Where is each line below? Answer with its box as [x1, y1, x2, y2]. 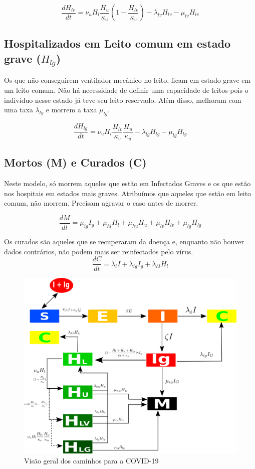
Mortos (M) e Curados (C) [4, 154, 147, 170]
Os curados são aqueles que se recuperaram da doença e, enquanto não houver [4, 236, 244, 246]
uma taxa [4, 104, 33, 115]
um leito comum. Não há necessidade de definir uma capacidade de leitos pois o [4, 84, 248, 95]
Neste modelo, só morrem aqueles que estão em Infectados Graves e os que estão [4, 178, 251, 189]
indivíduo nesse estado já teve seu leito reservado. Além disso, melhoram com [4, 94, 241, 105]
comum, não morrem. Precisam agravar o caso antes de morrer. [4, 198, 198, 208]
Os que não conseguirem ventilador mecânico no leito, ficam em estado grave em [4, 75, 251, 85]
